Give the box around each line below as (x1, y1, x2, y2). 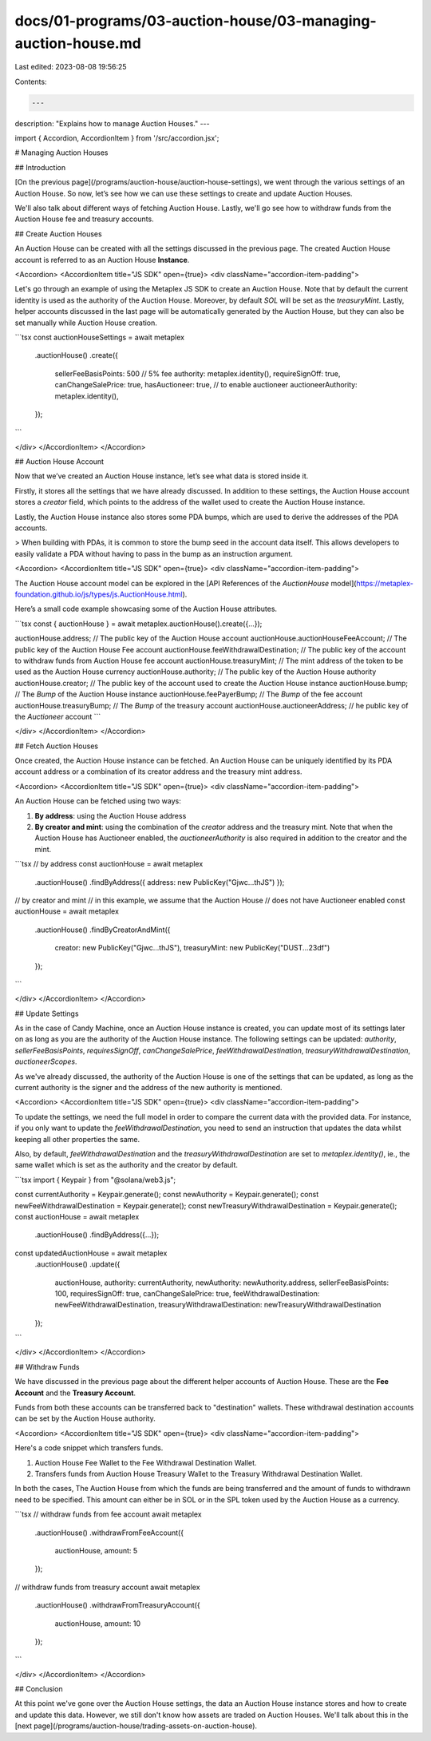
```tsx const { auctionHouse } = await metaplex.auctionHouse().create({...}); (14, 619, 263, 629)
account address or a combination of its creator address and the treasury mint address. (14, 767, 302, 776)
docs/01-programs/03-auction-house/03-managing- (14, 12, 377, 30)
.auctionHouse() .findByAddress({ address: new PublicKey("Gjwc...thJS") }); (34, 877, 285, 886)
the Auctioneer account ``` (14, 712, 101, 721)
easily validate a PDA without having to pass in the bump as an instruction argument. (14, 549, 293, 558)
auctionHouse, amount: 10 (54, 1618, 141, 1628)
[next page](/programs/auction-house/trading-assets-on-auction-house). (14, 1721, 258, 1731)
